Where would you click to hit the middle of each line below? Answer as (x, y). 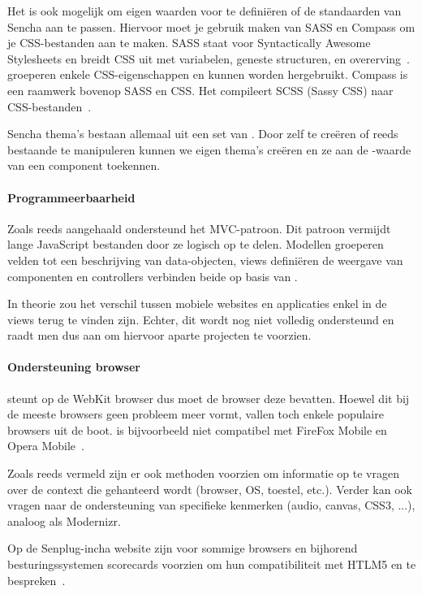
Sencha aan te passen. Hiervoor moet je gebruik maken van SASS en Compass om (211, 26)
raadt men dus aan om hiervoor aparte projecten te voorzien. (159, 335)
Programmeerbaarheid (71, 197)
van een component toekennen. (84, 165)
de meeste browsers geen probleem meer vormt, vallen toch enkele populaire (196, 414)
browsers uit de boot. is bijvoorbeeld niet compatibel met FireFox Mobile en (197, 429)
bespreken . (37, 580)
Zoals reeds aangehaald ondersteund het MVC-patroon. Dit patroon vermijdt (199, 228)
